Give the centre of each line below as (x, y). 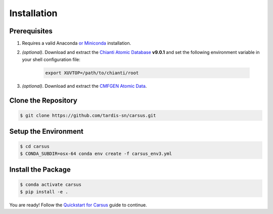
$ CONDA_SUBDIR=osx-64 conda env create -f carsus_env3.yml (96, 153)
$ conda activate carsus (51, 185)
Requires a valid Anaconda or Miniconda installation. (77, 43)
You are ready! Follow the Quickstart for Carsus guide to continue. (78, 205)
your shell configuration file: (51, 59)
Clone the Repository (43, 100)
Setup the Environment (46, 131)
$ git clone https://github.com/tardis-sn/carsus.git (88, 115)
